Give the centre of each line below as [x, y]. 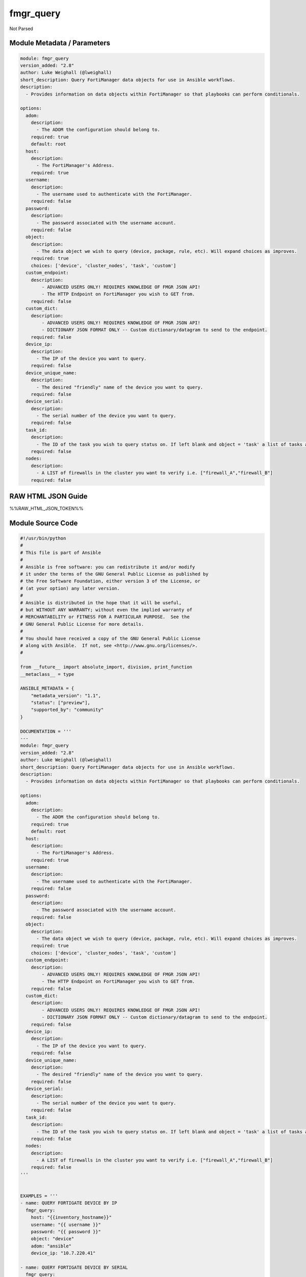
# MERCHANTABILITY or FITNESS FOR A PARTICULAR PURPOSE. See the [105, 617]
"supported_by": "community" [67, 710]
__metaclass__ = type [47, 674]
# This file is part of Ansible [61, 552]
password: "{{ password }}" [66, 1232]
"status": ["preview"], [60, 703]
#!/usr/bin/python [43, 538]
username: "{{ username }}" [66, 1224]
